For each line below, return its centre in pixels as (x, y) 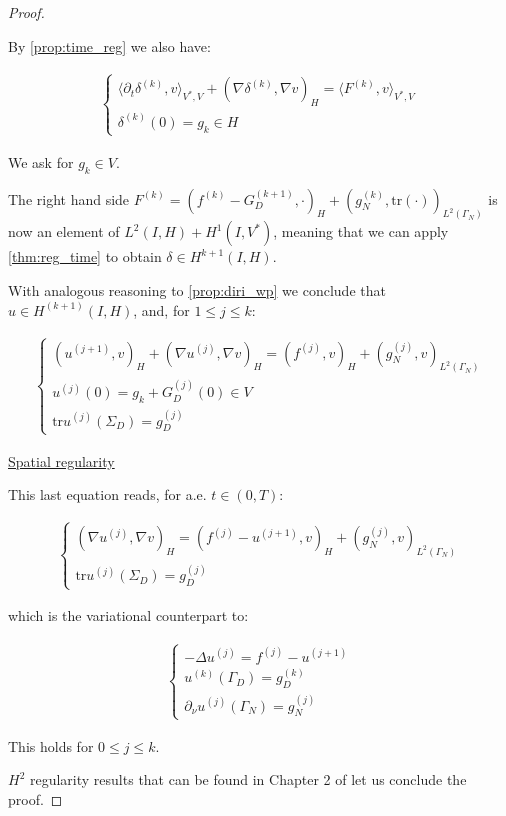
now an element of (64, 231)
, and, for (161, 309)
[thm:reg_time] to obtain (85, 256)
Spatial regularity (61, 460)
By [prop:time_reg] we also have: (109, 45)
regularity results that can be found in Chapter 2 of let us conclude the (248, 779)
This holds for (51, 745)
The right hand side (69, 198)
